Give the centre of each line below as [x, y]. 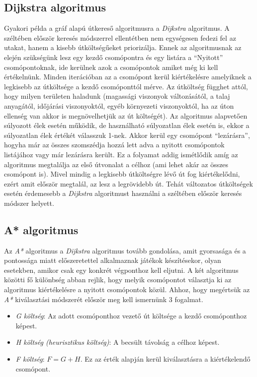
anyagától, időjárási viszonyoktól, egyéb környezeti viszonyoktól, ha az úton [119, 105]
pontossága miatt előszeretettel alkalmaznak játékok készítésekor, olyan [113, 260]
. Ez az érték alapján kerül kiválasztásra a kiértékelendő [165, 359]
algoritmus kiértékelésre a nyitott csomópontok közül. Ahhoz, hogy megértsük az [127, 289]
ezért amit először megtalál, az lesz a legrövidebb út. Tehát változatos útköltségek [128, 183]
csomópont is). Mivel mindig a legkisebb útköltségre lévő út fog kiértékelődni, [122, 174]
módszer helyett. [29, 203]
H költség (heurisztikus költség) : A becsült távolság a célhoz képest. [118, 342]
